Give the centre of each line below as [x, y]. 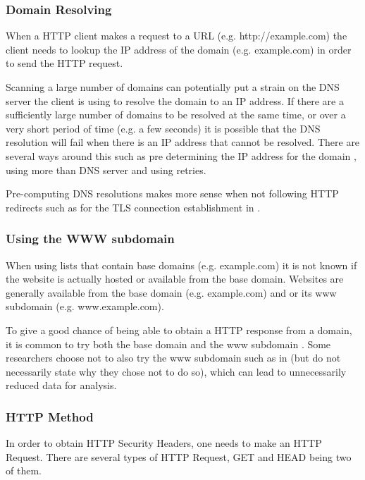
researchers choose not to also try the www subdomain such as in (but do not [173, 358]
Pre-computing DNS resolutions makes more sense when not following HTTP [172, 193]
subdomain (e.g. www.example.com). [85, 306]
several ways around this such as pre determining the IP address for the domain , [181, 155]
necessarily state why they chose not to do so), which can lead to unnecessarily [176, 371]
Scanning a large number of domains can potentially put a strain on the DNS [173, 87]
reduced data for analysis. [61, 385]
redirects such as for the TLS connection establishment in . [133, 207]
